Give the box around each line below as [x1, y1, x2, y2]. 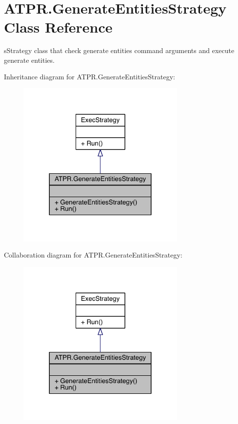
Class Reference [4, 17, 113, 37]
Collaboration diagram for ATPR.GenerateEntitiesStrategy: [4, 250, 182, 260]
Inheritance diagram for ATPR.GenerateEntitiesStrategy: [4, 71, 175, 81]
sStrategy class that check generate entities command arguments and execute [4, 45, 235, 55]
